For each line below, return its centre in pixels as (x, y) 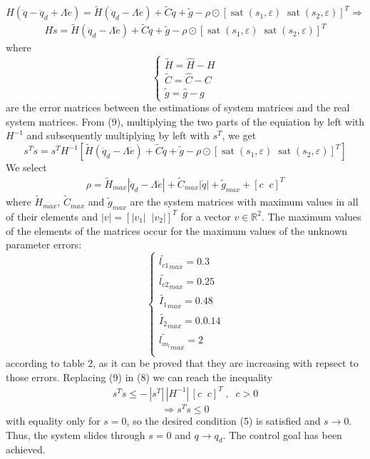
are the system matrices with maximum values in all (244, 202)
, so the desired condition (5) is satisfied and (223, 420)
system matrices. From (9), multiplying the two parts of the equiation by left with (185, 121)
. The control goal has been (282, 434)
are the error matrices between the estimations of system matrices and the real (178, 107)
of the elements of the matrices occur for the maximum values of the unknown (177, 230)
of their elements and (52, 216)
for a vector (206, 216)
